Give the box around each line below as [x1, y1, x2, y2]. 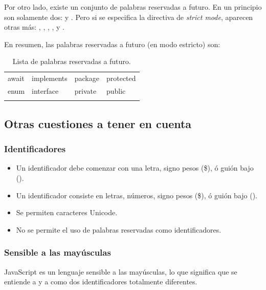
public [106, 86, 126, 96]
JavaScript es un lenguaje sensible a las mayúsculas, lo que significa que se [4, 266, 237, 277]
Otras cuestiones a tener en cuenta [4, 115, 192, 131]
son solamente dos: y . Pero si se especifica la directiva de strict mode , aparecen [4, 11, 253, 22]
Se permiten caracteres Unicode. [16, 207, 118, 218]
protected [106, 73, 136, 84]
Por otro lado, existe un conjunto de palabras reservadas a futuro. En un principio [4, 2, 262, 12]
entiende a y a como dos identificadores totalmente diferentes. [4, 276, 197, 287]
